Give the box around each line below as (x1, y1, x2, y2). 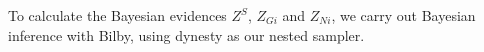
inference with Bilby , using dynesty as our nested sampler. (8, 24, 365, 45)
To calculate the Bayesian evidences (8, 5, 227, 25)
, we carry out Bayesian (331, 5, 476, 25)
